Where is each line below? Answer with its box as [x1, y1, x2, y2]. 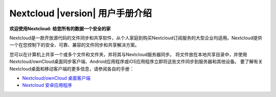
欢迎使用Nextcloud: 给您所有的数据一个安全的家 [9, 26, 111, 32]
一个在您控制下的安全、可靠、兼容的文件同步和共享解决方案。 [9, 42, 140, 48]
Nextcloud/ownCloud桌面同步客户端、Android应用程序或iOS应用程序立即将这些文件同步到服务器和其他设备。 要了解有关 [9, 59, 263, 65]
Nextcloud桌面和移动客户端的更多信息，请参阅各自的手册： [9, 65, 134, 71]
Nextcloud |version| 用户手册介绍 [9, 8, 152, 19]
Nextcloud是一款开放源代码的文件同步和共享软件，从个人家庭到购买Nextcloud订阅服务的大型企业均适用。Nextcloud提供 [9, 35, 263, 41]
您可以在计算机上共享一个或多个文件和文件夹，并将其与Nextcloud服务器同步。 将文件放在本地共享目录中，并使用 [9, 51, 247, 57]
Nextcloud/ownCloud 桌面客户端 [22, 75, 91, 81]
